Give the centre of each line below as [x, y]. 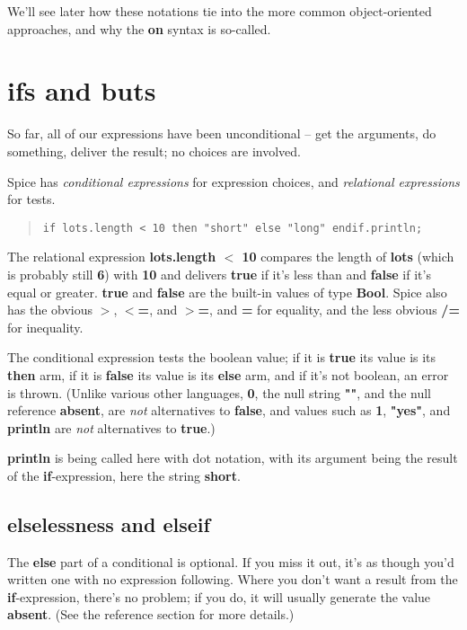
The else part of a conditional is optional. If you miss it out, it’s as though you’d [231, 561]
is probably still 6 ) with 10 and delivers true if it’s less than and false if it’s [219, 274]
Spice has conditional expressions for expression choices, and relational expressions [233, 181]
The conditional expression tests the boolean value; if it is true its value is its [222, 357]
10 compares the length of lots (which [348, 257]
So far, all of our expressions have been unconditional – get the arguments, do [222, 133]
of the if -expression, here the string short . [124, 475]
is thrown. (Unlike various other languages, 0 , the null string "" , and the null [219, 392]
